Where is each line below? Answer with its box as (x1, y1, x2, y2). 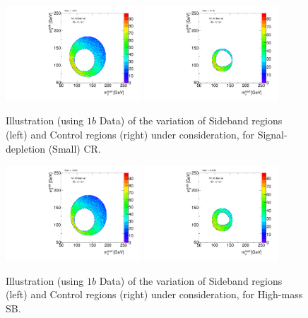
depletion (6, 141, 46, 155)
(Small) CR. (48, 141, 101, 155)
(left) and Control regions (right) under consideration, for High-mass (6, 287, 303, 302)
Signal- (257, 127, 288, 142)
